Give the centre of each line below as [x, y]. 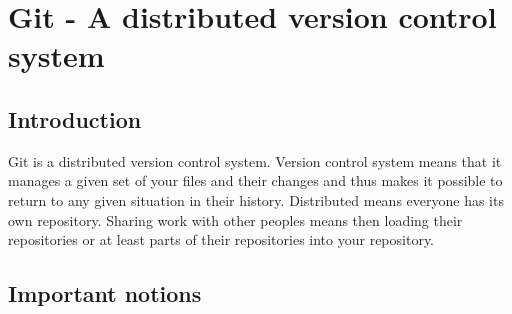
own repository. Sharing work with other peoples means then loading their [235, 219]
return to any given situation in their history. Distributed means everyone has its [256, 199]
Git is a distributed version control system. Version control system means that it [255, 160]
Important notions [105, 293]
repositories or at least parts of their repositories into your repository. [221, 239]
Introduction [75, 118]
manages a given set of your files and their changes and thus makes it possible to [255, 180]
